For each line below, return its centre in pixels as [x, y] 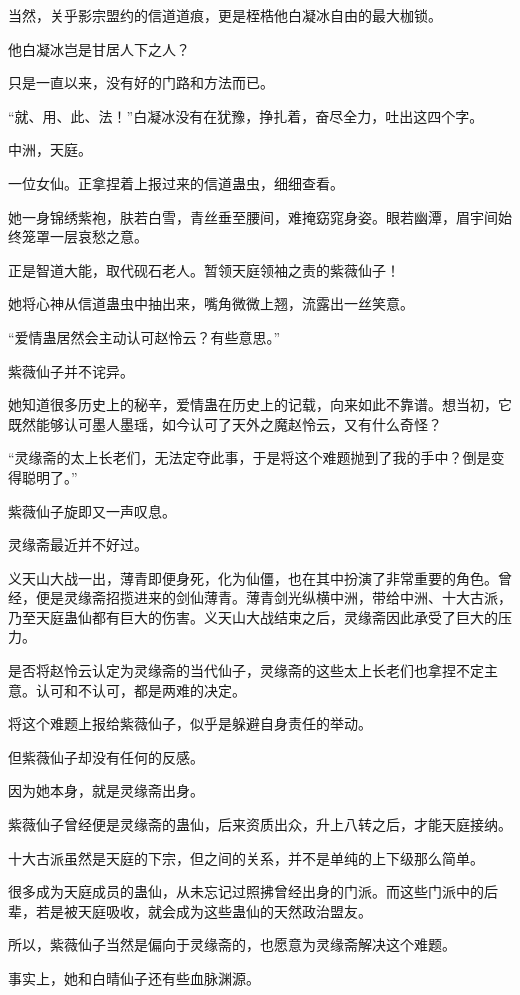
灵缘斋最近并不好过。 [78, 544]
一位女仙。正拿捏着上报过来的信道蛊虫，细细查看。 [176, 182]
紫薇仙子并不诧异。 [71, 370]
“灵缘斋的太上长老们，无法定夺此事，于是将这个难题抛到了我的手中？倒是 [249, 457]
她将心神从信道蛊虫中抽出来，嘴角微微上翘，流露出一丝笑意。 [211, 303]
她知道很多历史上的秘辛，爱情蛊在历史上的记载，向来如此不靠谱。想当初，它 [260, 404]
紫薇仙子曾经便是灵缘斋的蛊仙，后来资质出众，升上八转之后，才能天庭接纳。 [260, 824]
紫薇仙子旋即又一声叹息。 [92, 510]
